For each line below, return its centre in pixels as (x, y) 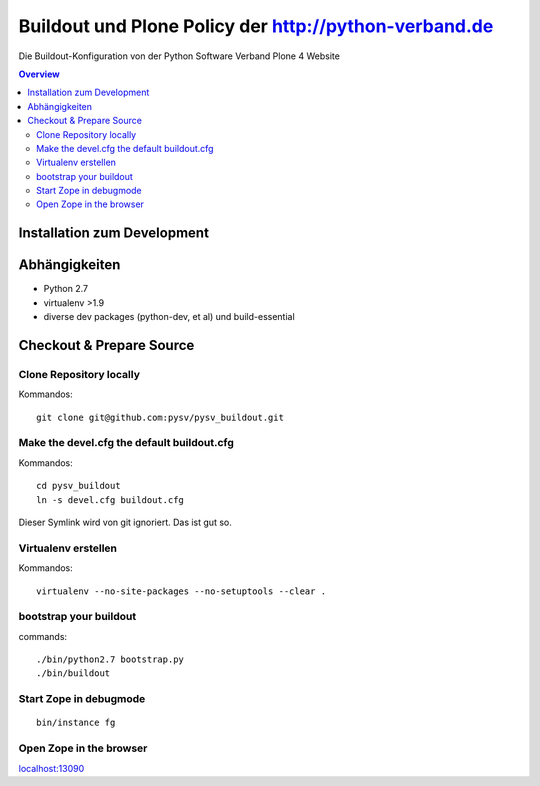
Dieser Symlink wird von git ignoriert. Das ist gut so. (125, 522)
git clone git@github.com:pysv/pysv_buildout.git (160, 417)
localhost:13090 (51, 768)
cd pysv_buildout (78, 486)
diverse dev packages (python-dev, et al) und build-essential (169, 317)
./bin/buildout (73, 673)
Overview (39, 74)
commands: (43, 636)
